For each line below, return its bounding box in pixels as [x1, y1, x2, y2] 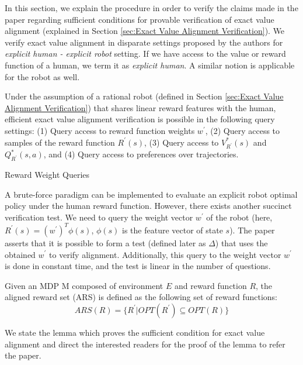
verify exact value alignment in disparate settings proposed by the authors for [5, 36, 283, 48]
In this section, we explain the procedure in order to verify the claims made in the [5, 2, 298, 13]
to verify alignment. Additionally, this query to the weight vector [49, 248, 281, 260]
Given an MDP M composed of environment [5, 279, 163, 291]
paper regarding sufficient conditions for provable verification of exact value [5, 13, 274, 25]
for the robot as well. [5, 70, 80, 82]
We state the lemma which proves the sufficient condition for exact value [5, 326, 265, 338]
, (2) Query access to [205, 124, 280, 136]
